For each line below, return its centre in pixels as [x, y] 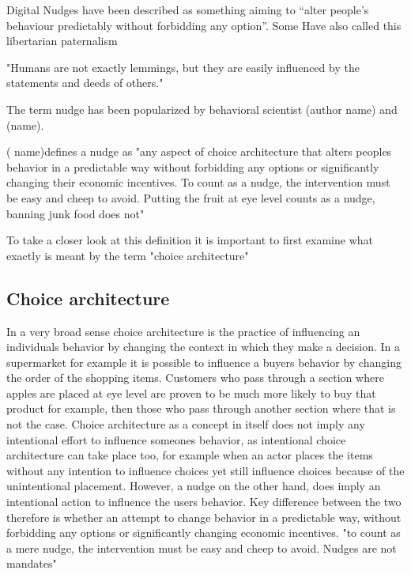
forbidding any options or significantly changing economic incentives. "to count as [204, 532]
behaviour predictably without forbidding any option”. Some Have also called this [204, 25]
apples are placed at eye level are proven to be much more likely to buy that [191, 393]
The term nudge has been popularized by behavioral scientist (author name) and [202, 109]
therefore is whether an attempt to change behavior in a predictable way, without [204, 517]
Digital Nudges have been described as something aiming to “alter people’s [188, 9]
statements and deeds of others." [85, 83]
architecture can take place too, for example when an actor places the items [190, 455]
